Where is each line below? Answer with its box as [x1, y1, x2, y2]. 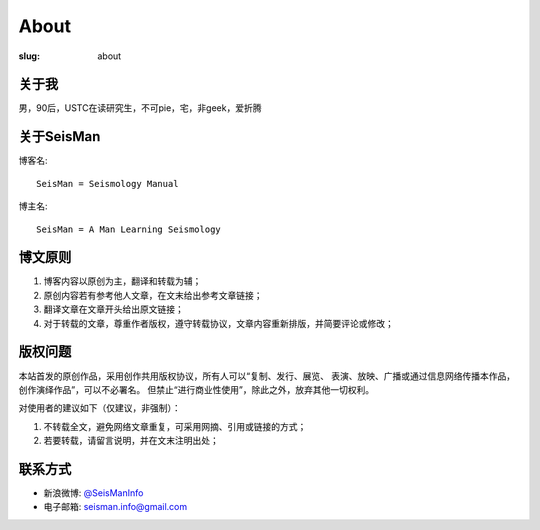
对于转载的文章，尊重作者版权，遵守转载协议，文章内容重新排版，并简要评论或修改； [43, 317, 394, 329]
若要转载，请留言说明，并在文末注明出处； [43, 435, 219, 447]
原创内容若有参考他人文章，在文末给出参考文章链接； [43, 289, 263, 301]
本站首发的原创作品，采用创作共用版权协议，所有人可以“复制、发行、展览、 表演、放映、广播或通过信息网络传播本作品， [18, 370, 516, 382]
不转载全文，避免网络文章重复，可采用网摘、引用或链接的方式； [43, 420, 307, 432]
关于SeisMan [18, 128, 101, 145]
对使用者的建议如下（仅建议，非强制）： [18, 402, 181, 414]
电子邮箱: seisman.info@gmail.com [43, 501, 188, 513]
